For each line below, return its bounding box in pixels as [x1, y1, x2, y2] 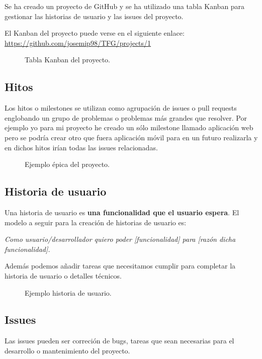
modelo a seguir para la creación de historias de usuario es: [5, 217, 187, 227]
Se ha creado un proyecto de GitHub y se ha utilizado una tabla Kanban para [5, 1, 245, 11]
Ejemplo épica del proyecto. [25, 159, 110, 169]
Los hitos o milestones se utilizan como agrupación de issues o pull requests [5, 103, 237, 113]
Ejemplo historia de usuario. [25, 287, 112, 298]
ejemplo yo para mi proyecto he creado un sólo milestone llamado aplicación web [5, 122, 253, 133]
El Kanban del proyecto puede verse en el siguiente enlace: [5, 28, 185, 38]
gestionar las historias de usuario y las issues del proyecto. [5, 11, 184, 21]
